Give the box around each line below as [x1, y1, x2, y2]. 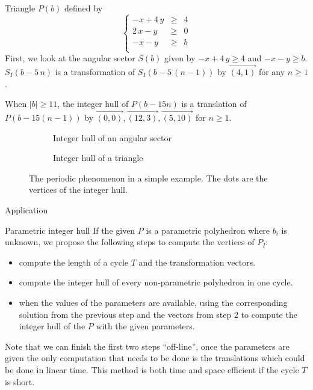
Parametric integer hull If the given [5, 224, 135, 236]
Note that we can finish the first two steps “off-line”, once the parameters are [5, 340, 290, 352]
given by [164, 52, 196, 64]
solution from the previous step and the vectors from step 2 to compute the [19, 308, 297, 320]
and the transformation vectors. [138, 255, 256, 268]
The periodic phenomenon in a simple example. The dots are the [29, 171, 268, 184]
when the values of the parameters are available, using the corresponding [19, 296, 288, 308]
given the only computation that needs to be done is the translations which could [5, 352, 305, 364]
